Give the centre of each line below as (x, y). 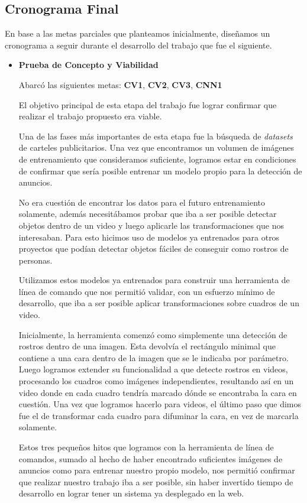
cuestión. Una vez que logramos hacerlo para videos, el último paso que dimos (160, 404)
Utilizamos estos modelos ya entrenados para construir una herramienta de (154, 280)
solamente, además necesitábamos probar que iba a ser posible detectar (148, 214)
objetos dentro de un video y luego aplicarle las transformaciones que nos (151, 225)
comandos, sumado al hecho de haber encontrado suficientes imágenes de (151, 458)
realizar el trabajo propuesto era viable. (90, 116)
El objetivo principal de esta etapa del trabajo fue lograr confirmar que (148, 104)
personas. (35, 260)
